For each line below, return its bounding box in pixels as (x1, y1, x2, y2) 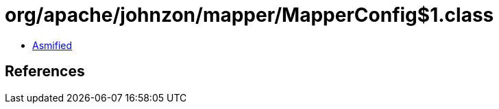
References (5, 63, 85, 80)
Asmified (32, 39, 73, 51)
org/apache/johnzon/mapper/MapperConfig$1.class (5, 3, 494, 27)
